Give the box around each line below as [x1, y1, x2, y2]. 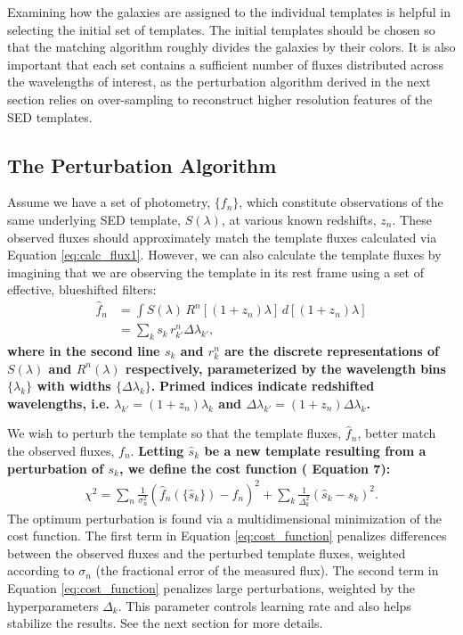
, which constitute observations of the [239, 193, 443, 211]
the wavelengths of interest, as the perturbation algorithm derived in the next [7, 72, 431, 91]
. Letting [130, 441, 184, 459]
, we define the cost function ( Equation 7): [118, 458, 391, 477]
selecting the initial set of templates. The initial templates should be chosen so [7, 20, 435, 38]
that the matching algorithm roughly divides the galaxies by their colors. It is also [7, 37, 456, 56]
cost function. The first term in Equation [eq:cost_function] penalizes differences [7, 526, 447, 545]
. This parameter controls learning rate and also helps [118, 596, 411, 614]
